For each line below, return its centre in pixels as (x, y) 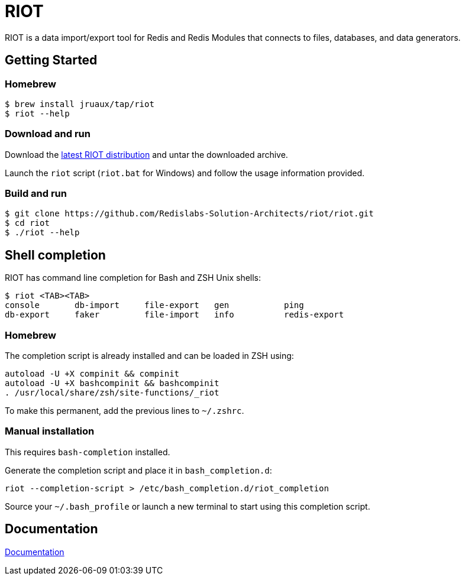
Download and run (48, 134)
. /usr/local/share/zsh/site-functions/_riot (112, 393)
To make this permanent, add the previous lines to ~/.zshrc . (125, 411)
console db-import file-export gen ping (154, 305)
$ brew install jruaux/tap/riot (80, 104)
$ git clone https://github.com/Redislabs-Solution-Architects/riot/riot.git (189, 214)
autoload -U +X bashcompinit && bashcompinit (112, 383)
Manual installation (50, 431)
